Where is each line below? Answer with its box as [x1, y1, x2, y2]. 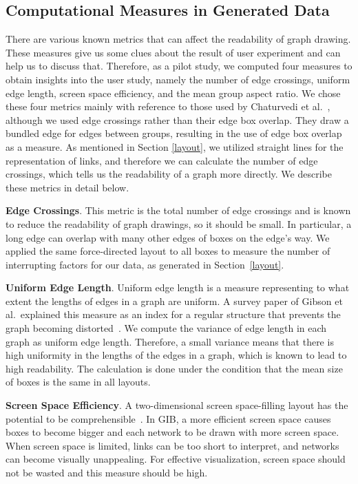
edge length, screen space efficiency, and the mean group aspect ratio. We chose [6, 85, 341, 100]
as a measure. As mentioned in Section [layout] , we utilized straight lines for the [6, 139, 344, 154]
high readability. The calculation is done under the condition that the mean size [6, 361, 343, 375]
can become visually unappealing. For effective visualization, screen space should [6, 452, 346, 466]
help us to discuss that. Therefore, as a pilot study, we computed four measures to [6, 59, 352, 73]
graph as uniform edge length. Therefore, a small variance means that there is [6, 334, 334, 348]
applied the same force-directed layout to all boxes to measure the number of [6, 244, 330, 258]
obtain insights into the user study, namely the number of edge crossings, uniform [6, 72, 350, 86]
